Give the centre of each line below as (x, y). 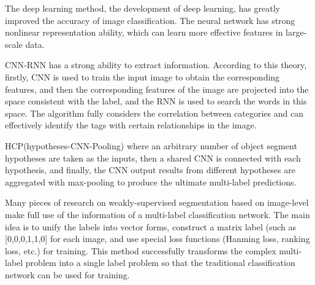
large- (296, 32)
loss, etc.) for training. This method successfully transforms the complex (141, 250)
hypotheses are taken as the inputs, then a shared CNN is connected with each (153, 158)
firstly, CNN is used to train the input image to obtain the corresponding (142, 76)
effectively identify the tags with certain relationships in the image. (131, 125)
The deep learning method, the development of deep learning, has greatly (142, 8)
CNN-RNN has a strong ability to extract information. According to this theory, (156, 65)
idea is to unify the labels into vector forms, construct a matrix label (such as (151, 226)
